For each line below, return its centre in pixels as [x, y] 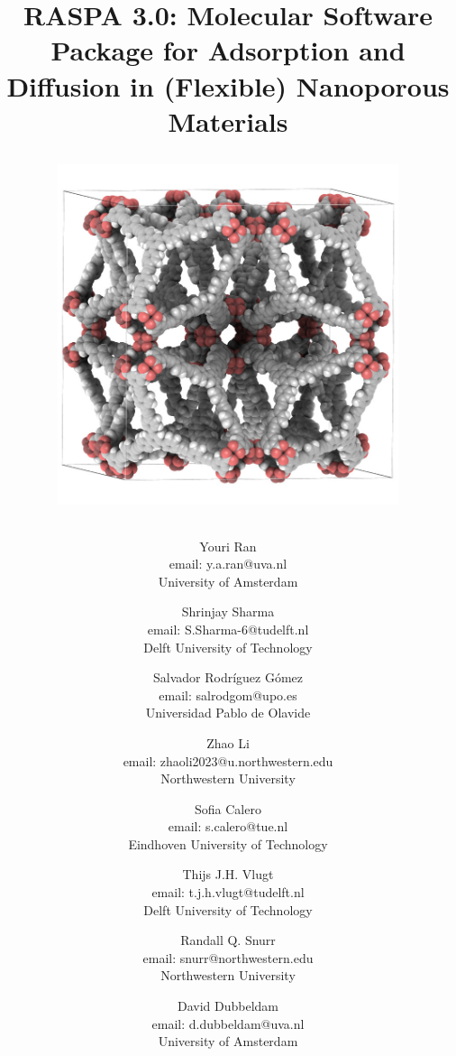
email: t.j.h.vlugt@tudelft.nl [228, 892]
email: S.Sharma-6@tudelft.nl [228, 629]
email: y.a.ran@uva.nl [228, 564]
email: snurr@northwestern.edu [228, 957]
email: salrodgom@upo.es [228, 695]
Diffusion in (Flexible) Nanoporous [228, 85]
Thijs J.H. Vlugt [228, 874]
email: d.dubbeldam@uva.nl [228, 1023]
